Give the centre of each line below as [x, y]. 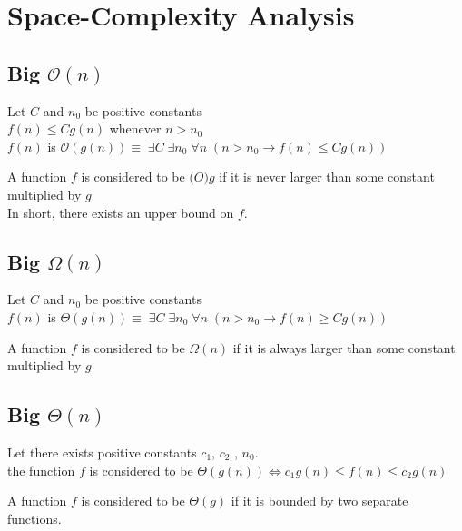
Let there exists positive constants [102, 452]
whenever [135, 128]
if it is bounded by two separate [319, 501]
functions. [34, 518]
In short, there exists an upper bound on [121, 212]
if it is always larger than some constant [344, 347]
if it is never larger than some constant [327, 177]
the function [41, 470]
